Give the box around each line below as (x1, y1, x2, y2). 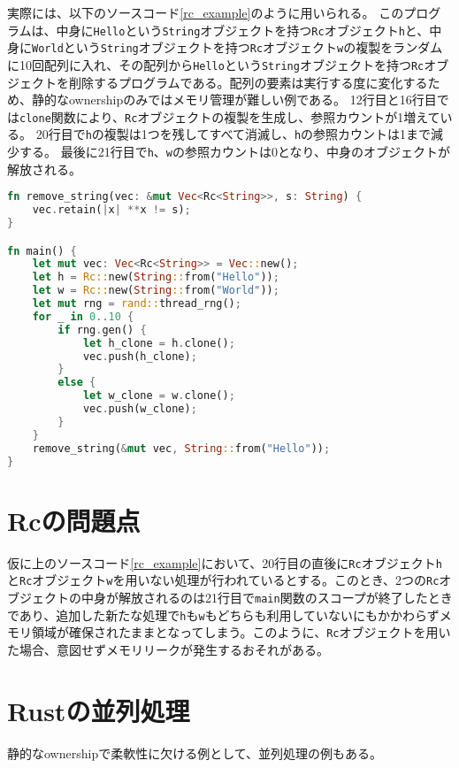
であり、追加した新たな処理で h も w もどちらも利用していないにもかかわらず (7, 605, 440, 624)
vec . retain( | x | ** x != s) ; (32, 204, 191, 217)
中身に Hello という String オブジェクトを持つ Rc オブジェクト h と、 (56, 20, 430, 39)
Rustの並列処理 (7, 692, 190, 728)
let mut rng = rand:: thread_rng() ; (32, 297, 241, 311)
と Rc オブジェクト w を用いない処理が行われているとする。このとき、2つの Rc (7, 571, 440, 589)
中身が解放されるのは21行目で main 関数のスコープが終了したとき (80, 588, 453, 606)
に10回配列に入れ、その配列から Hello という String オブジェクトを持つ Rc (7, 55, 425, 73)
